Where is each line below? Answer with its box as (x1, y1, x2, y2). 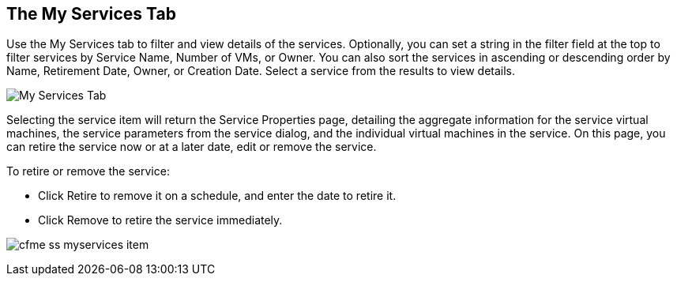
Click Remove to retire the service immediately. (38, 213, 283, 227)
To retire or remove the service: (6, 164, 170, 179)
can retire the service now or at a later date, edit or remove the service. (6, 140, 377, 154)
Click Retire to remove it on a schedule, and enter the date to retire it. (38, 189, 397, 203)
